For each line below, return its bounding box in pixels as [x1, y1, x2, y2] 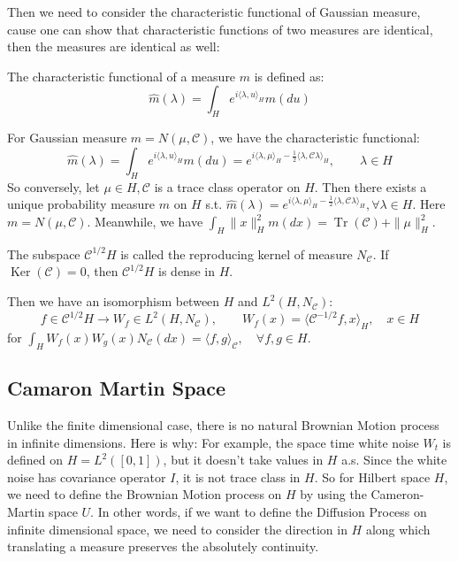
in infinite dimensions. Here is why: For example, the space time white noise [7, 433, 419, 451]
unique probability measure [7, 195, 156, 213]
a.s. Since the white [341, 450, 447, 469]
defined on [7, 450, 64, 469]
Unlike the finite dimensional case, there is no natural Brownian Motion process [7, 415, 439, 434]
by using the [300, 485, 367, 503]
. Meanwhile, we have [87, 212, 203, 231]
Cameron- [370, 485, 424, 503]
